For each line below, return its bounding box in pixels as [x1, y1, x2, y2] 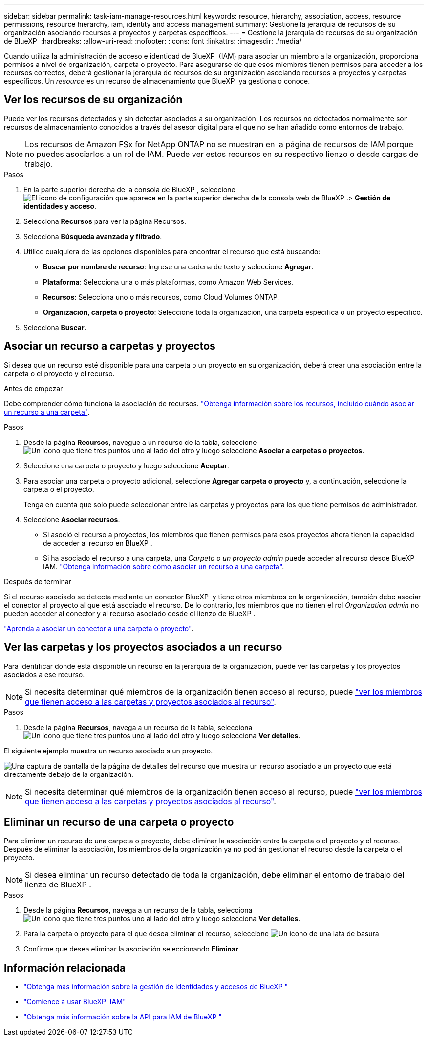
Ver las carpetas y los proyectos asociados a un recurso [4, 641, 282, 654]
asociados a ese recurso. [4, 670, 85, 679]
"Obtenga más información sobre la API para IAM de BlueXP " [23, 1013, 222, 1021]
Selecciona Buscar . [23, 323, 86, 332]
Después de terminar [4, 577, 71, 586]
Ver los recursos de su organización [4, 93, 183, 106]
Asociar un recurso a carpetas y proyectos [4, 340, 215, 353]
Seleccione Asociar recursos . [23, 515, 120, 524]
